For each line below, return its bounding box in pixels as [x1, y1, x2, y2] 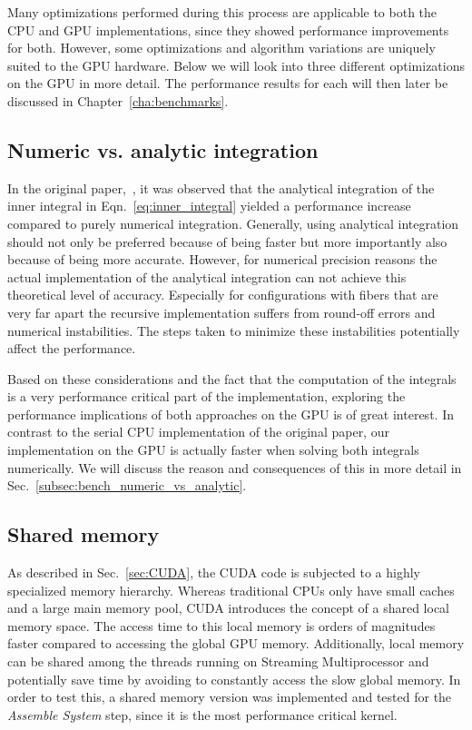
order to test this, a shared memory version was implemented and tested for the [7, 687, 452, 706]
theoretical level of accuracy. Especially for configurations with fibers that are [7, 285, 438, 304]
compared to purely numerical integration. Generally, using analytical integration [7, 213, 459, 232]
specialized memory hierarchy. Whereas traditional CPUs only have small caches [7, 580, 455, 599]
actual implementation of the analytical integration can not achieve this [7, 267, 407, 286]
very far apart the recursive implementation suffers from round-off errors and [7, 302, 436, 321]
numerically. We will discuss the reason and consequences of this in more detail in [7, 458, 462, 477]
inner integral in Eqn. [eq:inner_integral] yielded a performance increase [7, 196, 411, 215]
